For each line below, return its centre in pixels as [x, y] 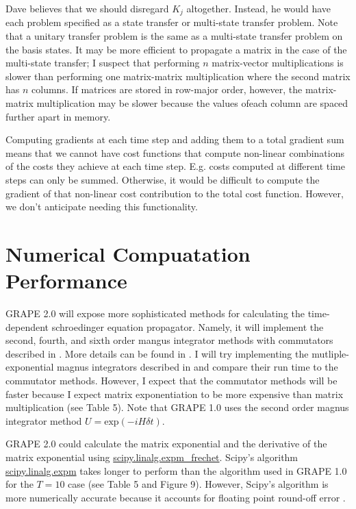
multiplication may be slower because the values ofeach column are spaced [192, 103]
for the [20, 484]
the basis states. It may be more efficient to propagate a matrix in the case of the [176, 49]
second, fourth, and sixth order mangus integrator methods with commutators [169, 340]
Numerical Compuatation [128, 253]
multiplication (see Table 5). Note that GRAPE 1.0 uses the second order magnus [177, 407]
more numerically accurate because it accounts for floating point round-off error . [176, 497]
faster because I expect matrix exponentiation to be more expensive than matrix [175, 394]
